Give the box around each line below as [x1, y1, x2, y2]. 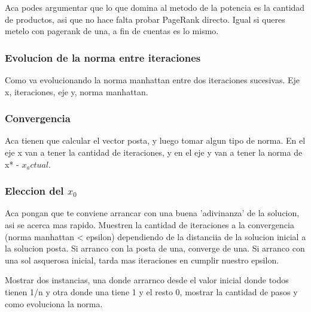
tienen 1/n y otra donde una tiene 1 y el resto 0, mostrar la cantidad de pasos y [5, 285, 298, 298]
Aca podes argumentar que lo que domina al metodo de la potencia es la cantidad [5, 1, 305, 13]
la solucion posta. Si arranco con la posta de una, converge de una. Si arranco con [5, 242, 305, 255]
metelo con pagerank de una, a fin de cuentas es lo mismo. [5, 25, 219, 37]
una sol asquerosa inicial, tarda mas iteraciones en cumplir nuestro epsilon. [5, 253, 279, 266]
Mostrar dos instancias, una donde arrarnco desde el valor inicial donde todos [5, 274, 289, 286]
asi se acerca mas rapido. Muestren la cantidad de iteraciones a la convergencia [5, 219, 294, 231]
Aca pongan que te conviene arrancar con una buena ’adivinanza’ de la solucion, [5, 207, 300, 219]
